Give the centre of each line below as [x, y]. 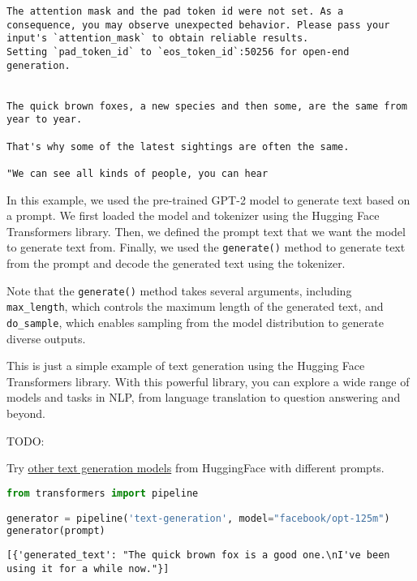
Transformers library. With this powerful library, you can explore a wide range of [208, 381]
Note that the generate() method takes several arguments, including [179, 290]
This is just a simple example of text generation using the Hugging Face [186, 366]
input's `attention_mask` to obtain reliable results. [158, 39]
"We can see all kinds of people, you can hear [138, 173]
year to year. [45, 120]
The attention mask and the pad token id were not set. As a [175, 11]
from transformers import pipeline [103, 493]
